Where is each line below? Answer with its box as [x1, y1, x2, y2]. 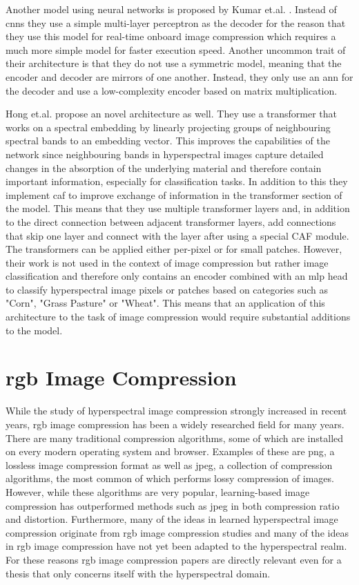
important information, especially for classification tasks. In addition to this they [6, 174, 348, 189]
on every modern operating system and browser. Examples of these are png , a [6, 444, 335, 459]
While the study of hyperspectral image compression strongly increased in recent [6, 403, 347, 418]
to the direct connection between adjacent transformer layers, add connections [6, 214, 336, 229]
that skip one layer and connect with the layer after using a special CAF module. [6, 228, 349, 242]
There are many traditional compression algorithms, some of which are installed [6, 430, 344, 445]
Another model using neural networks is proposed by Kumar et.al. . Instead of [6, 2, 337, 16]
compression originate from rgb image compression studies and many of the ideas [6, 525, 349, 539]
